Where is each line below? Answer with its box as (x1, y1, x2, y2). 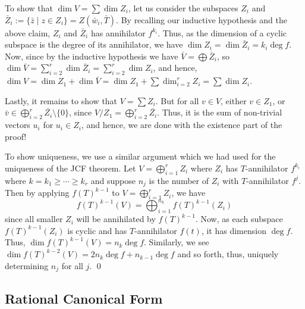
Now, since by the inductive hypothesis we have (5, 49, 178, 62)
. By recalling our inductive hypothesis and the (116, 13, 287, 26)
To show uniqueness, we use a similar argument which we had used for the (5, 150, 276, 163)
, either (221, 94, 247, 107)
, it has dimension (201, 224, 266, 236)
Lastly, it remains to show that (5, 94, 118, 107)
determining (5, 259, 49, 271)
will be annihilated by (76, 213, 156, 225)
